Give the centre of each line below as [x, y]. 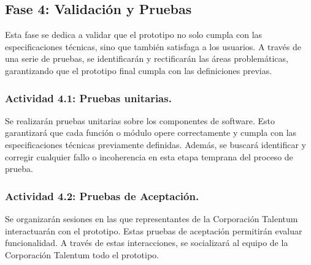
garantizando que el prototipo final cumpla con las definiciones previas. [139, 70]
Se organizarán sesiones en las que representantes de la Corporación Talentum [152, 218]
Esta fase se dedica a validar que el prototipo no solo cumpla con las [134, 35]
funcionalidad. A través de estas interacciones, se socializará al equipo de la [147, 243]
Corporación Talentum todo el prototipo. [82, 254]
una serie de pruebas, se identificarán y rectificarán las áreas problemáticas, [147, 58]
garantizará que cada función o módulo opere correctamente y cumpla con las [151, 132]
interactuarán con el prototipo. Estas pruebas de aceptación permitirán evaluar [154, 230]
